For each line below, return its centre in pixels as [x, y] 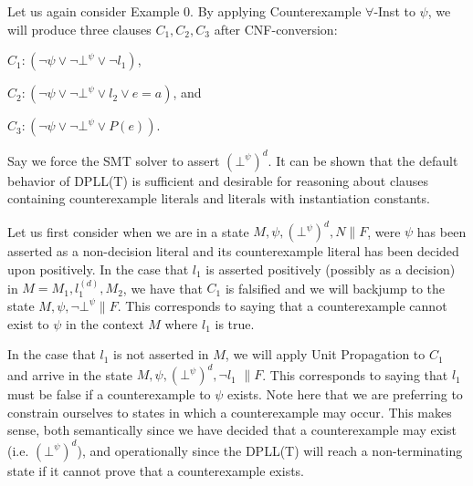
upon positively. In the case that [98, 269]
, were [384, 231]
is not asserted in [161, 354]
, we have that [163, 288]
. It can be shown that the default [363, 160]
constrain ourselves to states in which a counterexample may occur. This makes [230, 412]
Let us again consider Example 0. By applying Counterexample [184, 11]
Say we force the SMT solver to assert [114, 160]
